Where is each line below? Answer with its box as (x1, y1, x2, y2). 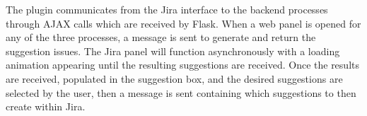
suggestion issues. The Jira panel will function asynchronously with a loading (6, 43, 340, 58)
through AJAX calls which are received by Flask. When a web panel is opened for (6, 16, 361, 30)
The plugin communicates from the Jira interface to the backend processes (6, 2, 328, 16)
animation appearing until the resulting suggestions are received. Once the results (6, 57, 359, 72)
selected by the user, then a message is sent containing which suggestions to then (6, 85, 356, 100)
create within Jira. (6, 99, 86, 114)
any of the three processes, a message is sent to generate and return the (6, 30, 316, 45)
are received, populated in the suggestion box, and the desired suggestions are (6, 71, 343, 86)
